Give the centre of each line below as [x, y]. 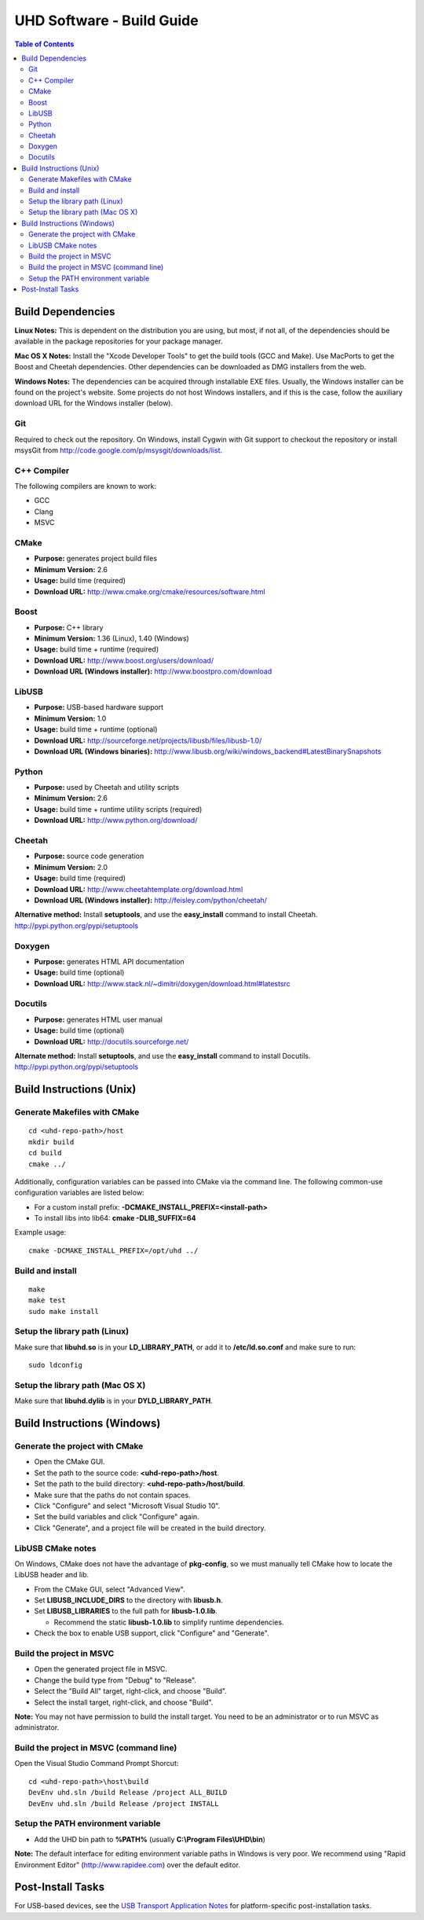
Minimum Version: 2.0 [71, 867]
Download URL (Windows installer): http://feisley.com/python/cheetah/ [150, 900]
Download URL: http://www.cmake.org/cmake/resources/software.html [150, 591]
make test [47, 1300]
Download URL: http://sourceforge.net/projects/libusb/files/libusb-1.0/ [148, 740]
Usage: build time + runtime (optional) [96, 729]
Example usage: [40, 1232]
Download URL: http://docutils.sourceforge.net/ [111, 1041]
